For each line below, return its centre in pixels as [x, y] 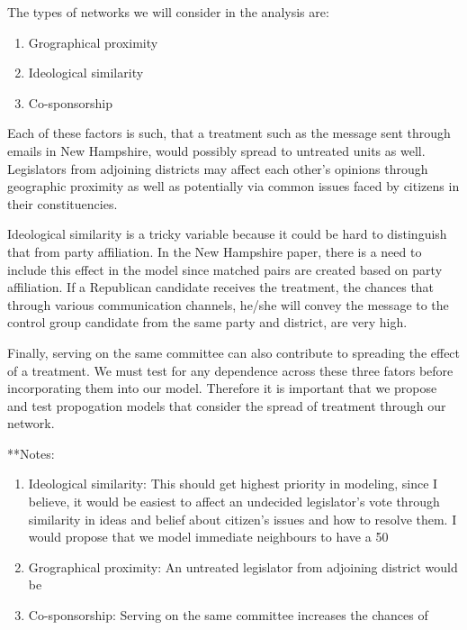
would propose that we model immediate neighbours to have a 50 [208, 537]
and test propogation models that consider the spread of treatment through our [227, 405]
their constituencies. [63, 203]
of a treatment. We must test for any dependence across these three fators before [230, 370]
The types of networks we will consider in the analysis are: [168, 12]
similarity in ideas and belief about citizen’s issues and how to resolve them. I [242, 519]
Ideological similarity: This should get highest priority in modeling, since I [233, 484]
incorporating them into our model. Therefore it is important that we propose [222, 388]
